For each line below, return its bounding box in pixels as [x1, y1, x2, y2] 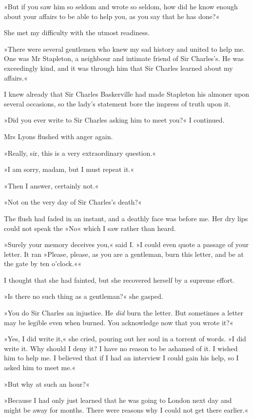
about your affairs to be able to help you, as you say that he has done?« [4, 11, 220, 21]
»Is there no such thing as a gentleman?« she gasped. [4, 291, 163, 301]
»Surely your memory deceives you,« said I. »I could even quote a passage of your [4, 239, 249, 250]
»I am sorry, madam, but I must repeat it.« [4, 164, 135, 174]
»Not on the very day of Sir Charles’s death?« [4, 197, 142, 207]
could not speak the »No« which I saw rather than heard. [4, 223, 176, 233]
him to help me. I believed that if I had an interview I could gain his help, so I [4, 353, 239, 363]
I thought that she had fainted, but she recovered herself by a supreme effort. [4, 274, 234, 285]
